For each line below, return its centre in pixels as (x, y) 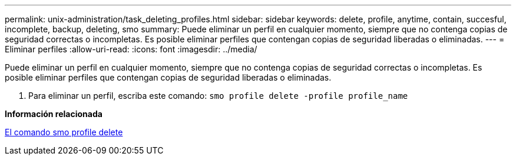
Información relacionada (54, 114)
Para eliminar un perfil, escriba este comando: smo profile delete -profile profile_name (218, 96)
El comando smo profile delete (64, 132)
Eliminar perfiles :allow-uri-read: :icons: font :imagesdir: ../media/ (131, 49)
